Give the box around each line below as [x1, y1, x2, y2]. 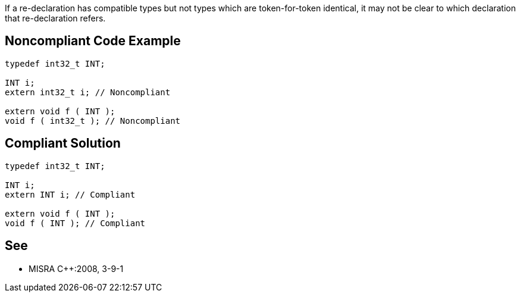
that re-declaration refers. [5, 13, 106, 23]
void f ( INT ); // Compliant [5, 218, 146, 228]
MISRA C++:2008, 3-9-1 [29, 263, 124, 274]
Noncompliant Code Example [5, 33, 181, 49]
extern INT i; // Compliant [5, 189, 136, 199]
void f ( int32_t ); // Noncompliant [5, 115, 181, 126]
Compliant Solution [5, 136, 121, 151]
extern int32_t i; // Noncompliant [5, 87, 171, 97]
